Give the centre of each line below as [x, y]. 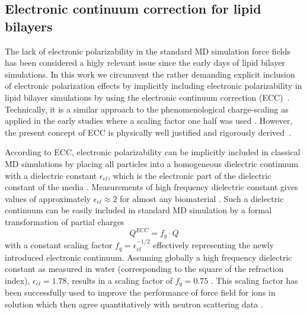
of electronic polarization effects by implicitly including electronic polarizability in [153, 86]
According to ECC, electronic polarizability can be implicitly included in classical [153, 152]
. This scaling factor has [254, 280]
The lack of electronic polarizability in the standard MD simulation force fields [148, 51]
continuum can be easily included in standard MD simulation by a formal [138, 210]
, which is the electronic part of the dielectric [189, 175]
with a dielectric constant [51, 175]
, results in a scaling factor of [120, 280]
